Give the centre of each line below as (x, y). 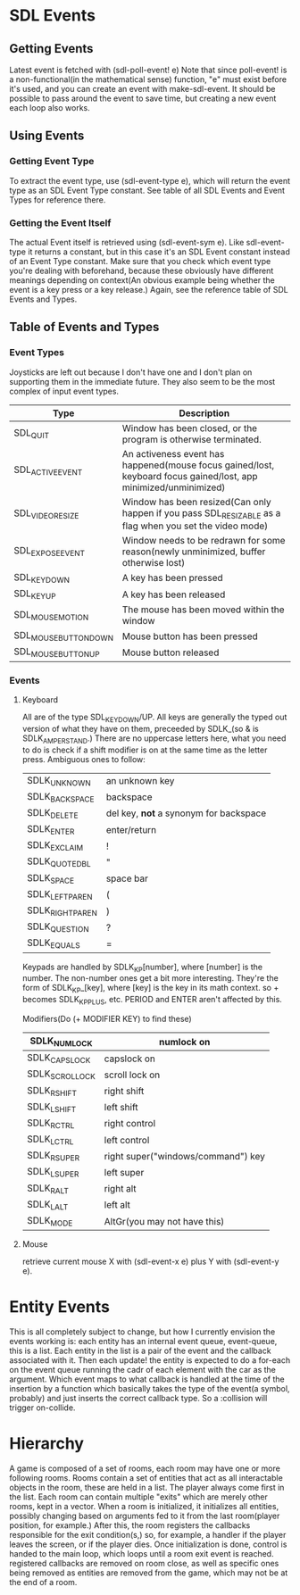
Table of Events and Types (84, 327)
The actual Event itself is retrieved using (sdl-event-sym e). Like (127, 242)
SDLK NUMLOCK (61, 1042)
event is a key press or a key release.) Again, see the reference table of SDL (149, 289)
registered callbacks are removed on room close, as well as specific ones (144, 1564)
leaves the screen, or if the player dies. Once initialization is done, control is (148, 1544)
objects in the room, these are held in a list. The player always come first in (147, 1488)
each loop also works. (50, 108)
